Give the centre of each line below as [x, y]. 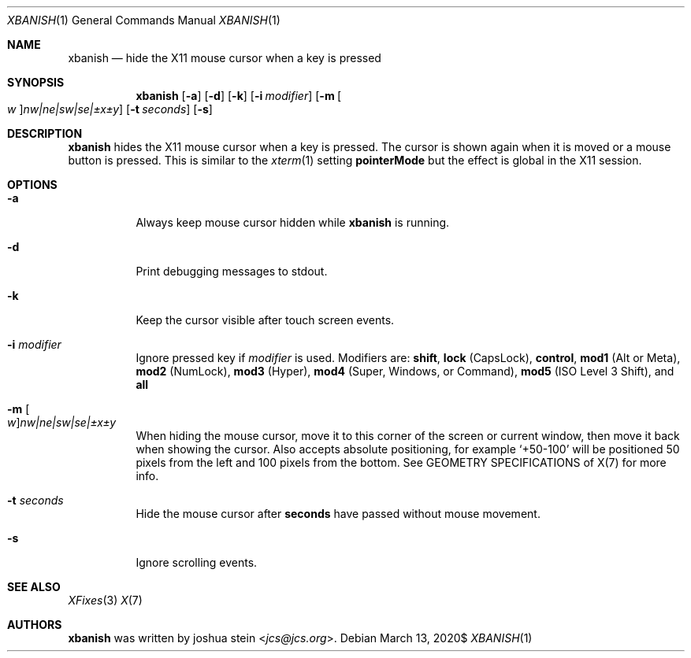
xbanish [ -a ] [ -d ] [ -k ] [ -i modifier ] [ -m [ [239, 96]
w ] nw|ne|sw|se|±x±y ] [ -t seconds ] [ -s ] [110, 109]
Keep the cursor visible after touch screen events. [265, 320]
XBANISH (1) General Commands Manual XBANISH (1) [144, 20]
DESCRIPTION [45, 133]
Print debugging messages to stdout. [232, 271]
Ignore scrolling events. [197, 562]
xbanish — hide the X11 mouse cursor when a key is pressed [225, 58]
